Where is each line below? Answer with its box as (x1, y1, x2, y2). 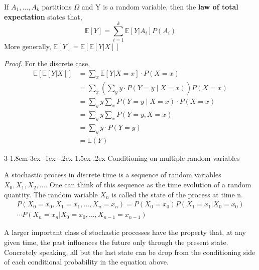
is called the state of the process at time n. (111, 189, 243, 199)
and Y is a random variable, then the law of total (81, 2, 238, 12)
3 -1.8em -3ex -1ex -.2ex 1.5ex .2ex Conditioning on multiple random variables (4, 152, 240, 163)
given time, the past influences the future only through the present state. (4, 236, 228, 247)
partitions (42, 2, 72, 12)
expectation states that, (4, 11, 82, 22)
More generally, (4, 41, 51, 52)
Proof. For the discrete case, (4, 58, 90, 68)
